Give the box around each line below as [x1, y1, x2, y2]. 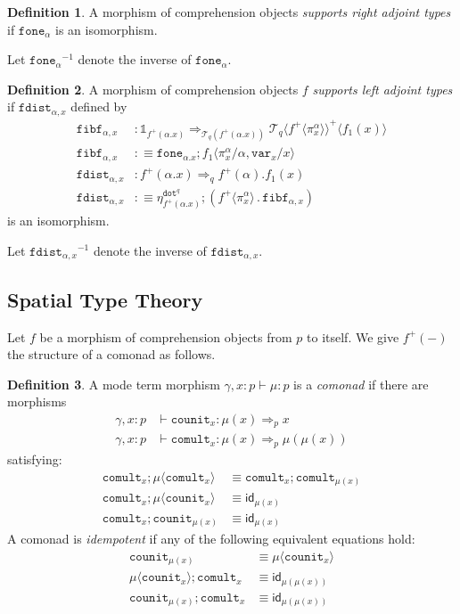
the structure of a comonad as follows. [7, 345, 216, 364]
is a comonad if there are [293, 374, 429, 393]
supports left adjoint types [312, 79, 453, 98]
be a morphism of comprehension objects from [39, 327, 292, 346]
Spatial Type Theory [7, 285, 203, 313]
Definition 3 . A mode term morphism [7, 374, 220, 393]
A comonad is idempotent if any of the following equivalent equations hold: [7, 529, 415, 548]
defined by [70, 97, 127, 116]
